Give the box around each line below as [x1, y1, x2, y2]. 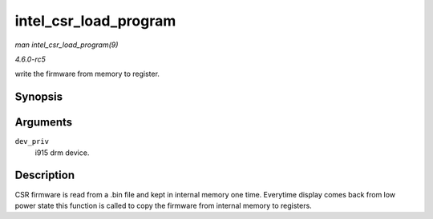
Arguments [14, 116, 73, 129]
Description [14, 169, 75, 182]
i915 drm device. [34, 148, 90, 157]
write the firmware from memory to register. [14, 69, 160, 79]
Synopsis [14, 90, 63, 104]
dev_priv [14, 137, 50, 146]
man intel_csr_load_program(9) [14, 40, 119, 50]
